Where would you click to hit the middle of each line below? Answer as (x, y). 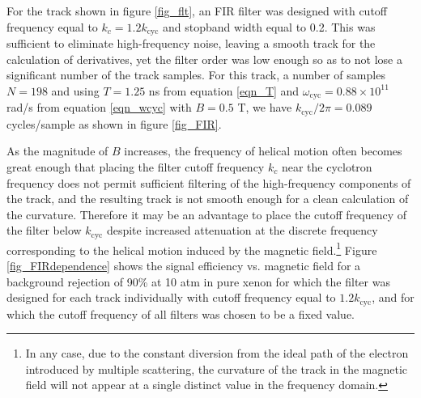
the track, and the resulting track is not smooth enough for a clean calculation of (208, 199)
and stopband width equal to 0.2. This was (269, 26)
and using (75, 90)
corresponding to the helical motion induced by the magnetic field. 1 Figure (192, 248)
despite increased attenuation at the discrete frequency (242, 230)
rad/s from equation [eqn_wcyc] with (99, 107)
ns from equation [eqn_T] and (224, 90)
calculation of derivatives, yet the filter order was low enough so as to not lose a (204, 59)
